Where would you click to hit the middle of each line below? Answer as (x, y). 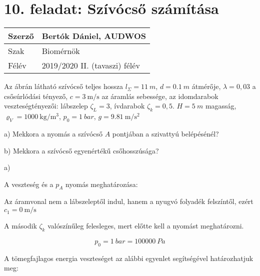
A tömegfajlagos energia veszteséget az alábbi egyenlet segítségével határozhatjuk (129, 258)
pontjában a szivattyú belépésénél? (165, 133)
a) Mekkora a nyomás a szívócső (53, 133)
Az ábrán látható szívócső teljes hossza (63, 86)
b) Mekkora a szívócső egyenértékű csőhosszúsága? (81, 150)
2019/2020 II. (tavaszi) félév (91, 65)
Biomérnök (61, 51)
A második (20, 226)
